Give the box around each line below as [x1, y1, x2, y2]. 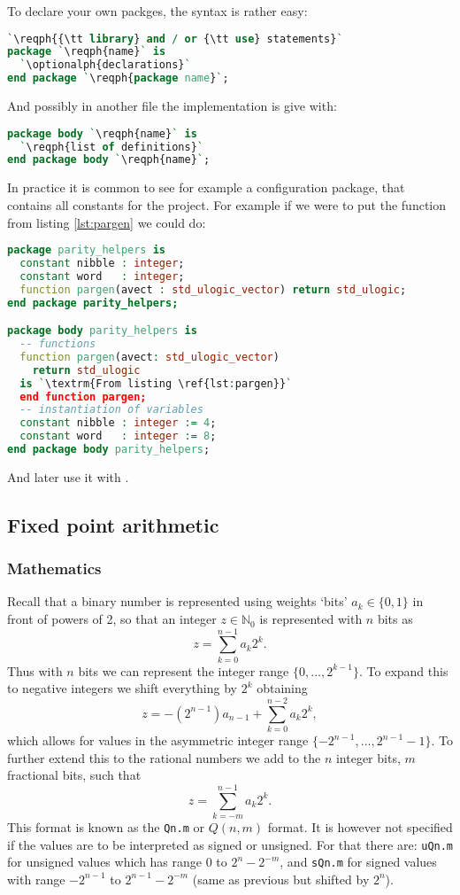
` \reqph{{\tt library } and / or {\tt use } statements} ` [7, 32, 343, 45]
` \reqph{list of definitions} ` [19, 140, 203, 153]
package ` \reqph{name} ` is [7, 45, 166, 58]
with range [7, 869, 65, 888]
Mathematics [7, 557, 102, 580]
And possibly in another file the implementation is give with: [7, 97, 337, 115]
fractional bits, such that [7, 766, 142, 784]
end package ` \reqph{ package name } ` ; [7, 72, 229, 85]
